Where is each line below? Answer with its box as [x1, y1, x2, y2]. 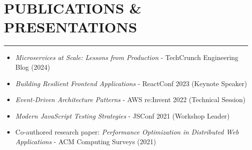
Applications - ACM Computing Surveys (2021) [15, 136, 156, 146]
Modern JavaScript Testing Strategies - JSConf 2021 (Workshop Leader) [15, 110, 230, 120]
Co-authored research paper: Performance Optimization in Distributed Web [15, 127, 239, 137]
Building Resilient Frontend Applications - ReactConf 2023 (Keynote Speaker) [15, 78, 247, 88]
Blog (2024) [15, 61, 50, 72]
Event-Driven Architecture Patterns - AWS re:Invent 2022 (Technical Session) [15, 94, 246, 105]
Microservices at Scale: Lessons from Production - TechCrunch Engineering [15, 52, 238, 62]
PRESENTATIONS [4, 17, 137, 37]
